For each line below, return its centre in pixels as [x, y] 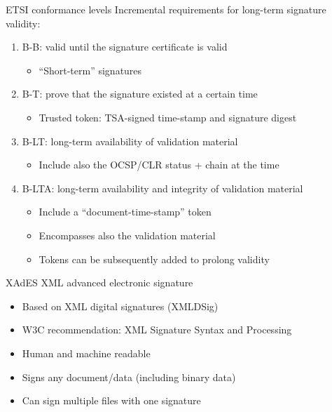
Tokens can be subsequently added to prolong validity [154, 259]
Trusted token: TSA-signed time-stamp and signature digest [168, 117]
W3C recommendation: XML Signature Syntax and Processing [157, 330]
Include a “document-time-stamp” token [125, 212]
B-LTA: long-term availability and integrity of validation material [162, 188]
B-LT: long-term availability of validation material [130, 141]
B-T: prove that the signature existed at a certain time [140, 94]
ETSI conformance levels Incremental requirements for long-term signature [166, 9]
